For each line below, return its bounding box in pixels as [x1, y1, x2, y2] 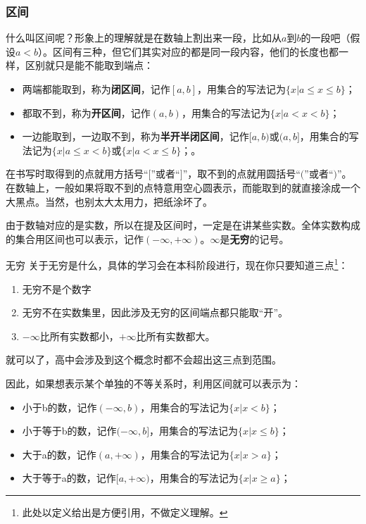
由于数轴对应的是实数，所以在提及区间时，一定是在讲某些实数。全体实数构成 [6, 218, 360, 232]
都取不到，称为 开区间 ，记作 [22, 105, 151, 120]
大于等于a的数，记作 [22, 470, 116, 485]
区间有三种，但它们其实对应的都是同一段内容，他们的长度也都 [53, 44, 339, 58]
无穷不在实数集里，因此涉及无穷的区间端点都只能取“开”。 [22, 305, 289, 320]
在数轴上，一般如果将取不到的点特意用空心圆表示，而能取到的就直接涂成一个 [6, 180, 360, 194]
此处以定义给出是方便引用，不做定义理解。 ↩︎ [22, 504, 228, 519]
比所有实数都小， [39, 328, 119, 343]
